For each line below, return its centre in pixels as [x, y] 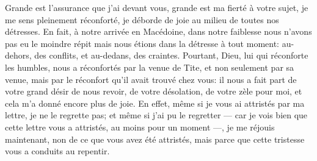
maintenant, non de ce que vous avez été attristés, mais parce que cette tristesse [155, 139]
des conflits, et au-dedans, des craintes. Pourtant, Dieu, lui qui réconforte [171, 55]
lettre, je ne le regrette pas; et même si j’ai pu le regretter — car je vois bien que [156, 115]
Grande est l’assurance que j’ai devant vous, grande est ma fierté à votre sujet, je [157, 7]
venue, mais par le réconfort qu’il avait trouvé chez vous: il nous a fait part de [151, 79]
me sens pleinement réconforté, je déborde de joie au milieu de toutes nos [142, 19]
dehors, [18, 55]
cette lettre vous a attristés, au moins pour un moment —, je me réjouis [140, 127]
